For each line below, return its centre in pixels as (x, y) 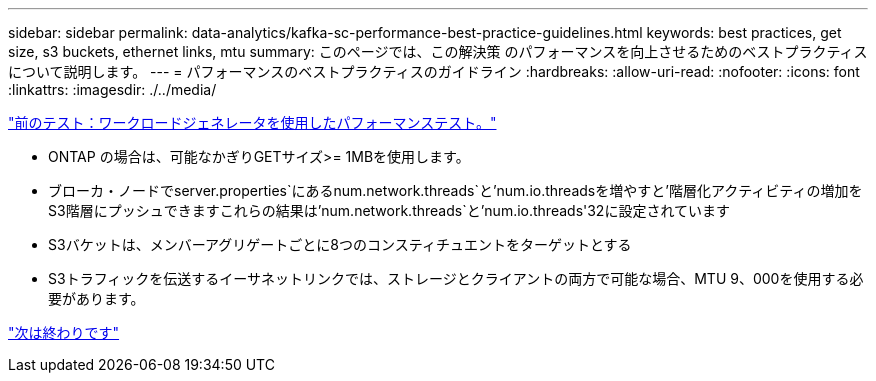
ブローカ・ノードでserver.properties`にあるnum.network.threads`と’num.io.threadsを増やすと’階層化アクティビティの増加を (455, 190)
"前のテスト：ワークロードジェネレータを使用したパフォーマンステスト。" (252, 122)
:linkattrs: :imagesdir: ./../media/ (112, 89)
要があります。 (96, 298)
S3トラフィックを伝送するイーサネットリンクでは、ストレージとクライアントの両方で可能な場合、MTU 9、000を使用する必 (456, 278)
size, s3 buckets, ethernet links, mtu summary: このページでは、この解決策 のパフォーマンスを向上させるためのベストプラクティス (438, 51)
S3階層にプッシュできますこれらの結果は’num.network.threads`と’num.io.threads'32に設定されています (389, 210)
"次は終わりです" (64, 332)
